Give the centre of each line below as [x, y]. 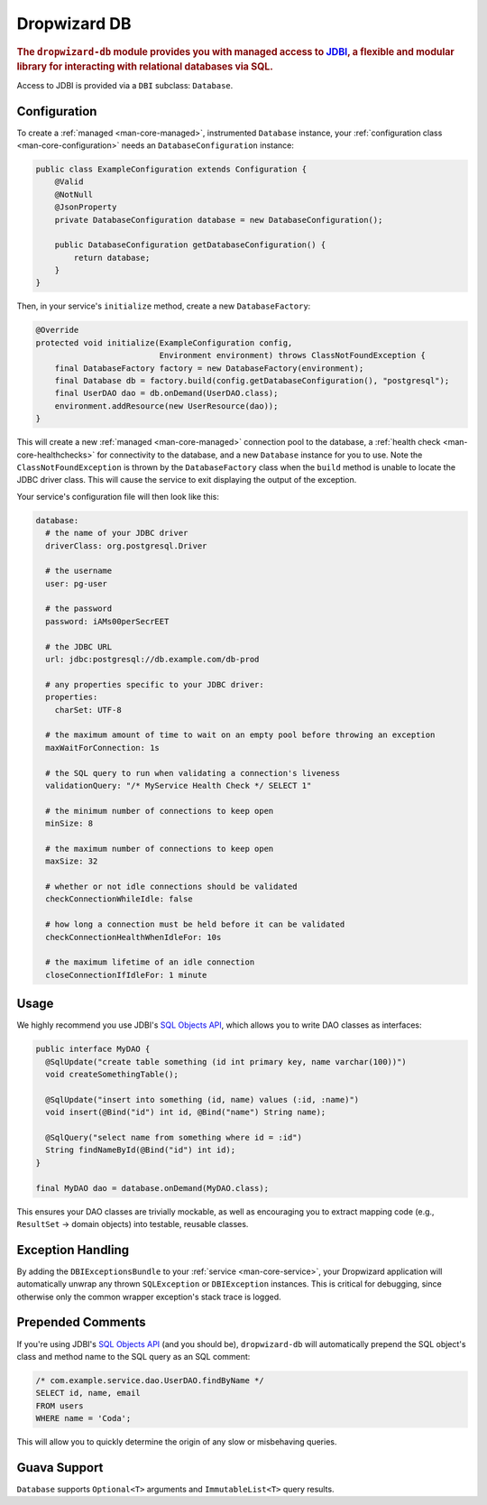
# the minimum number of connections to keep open [160, 811]
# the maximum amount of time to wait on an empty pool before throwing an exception [240, 735]
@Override [57, 330]
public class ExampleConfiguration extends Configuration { [171, 169]
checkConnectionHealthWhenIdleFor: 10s [133, 937]
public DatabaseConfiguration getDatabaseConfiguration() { [190, 245]
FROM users [60, 1406]
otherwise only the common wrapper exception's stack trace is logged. [149, 1297]
